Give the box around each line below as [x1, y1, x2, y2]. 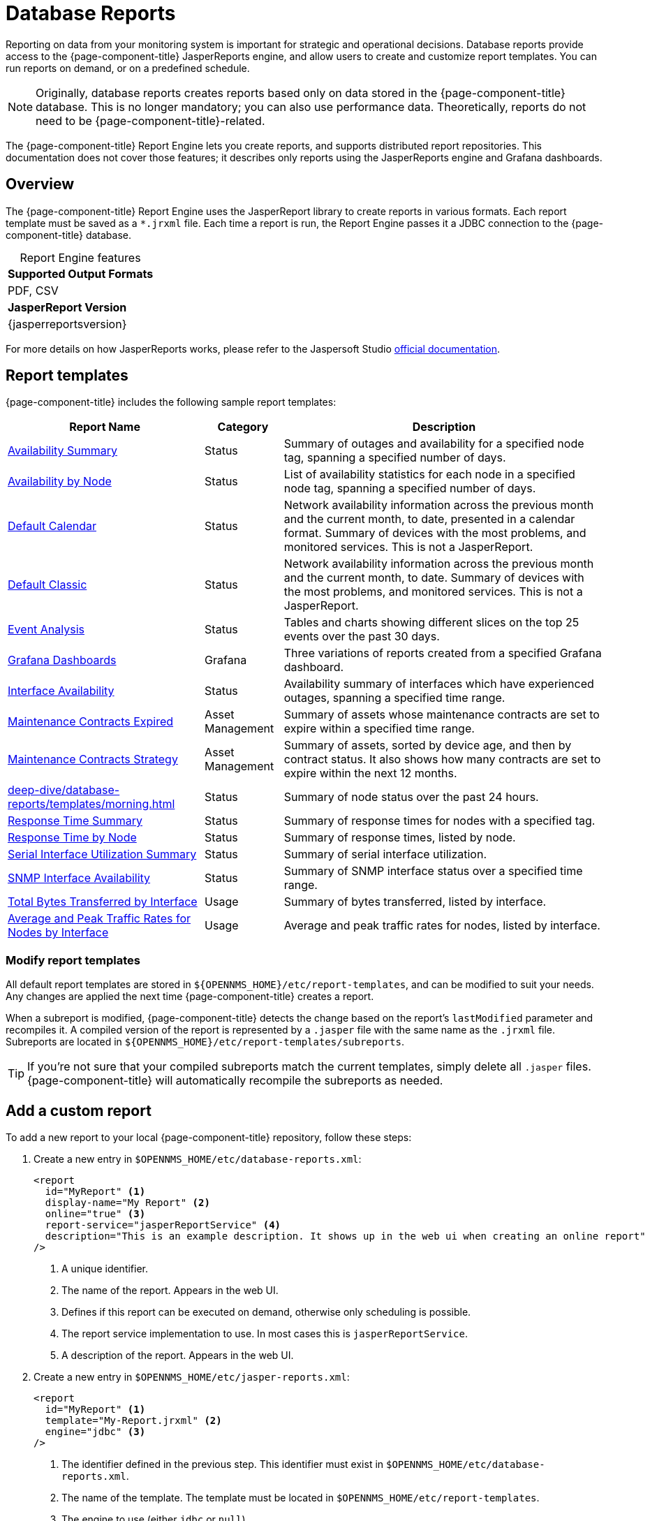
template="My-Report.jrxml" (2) [45, 1415, 222, 1427]
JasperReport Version [8, 300, 127, 314]
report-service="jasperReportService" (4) [45, 1219, 281, 1231]
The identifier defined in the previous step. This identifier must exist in [61, 1458, 384, 1471]
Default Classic [8, 578, 87, 592]
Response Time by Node [8, 830, 137, 845]
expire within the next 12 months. [283, 766, 457, 781]
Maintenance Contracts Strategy [8, 752, 178, 767]
